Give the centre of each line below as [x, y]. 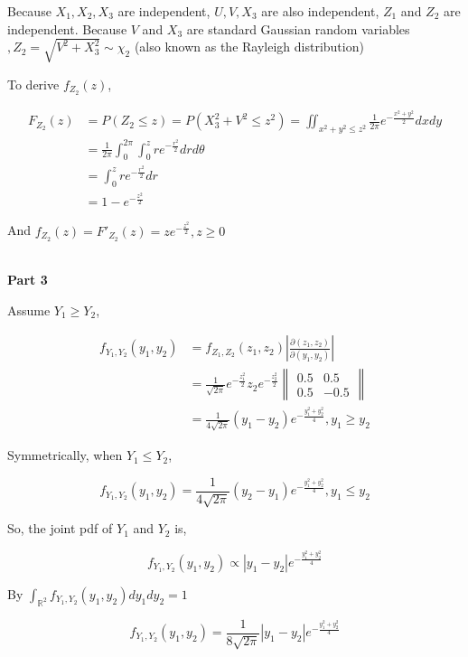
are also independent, [320, 11]
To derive [33, 84]
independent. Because [67, 28]
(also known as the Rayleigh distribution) [249, 47]
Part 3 [28, 280]
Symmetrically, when [65, 455]
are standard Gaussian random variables [298, 28]
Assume [29, 310]
